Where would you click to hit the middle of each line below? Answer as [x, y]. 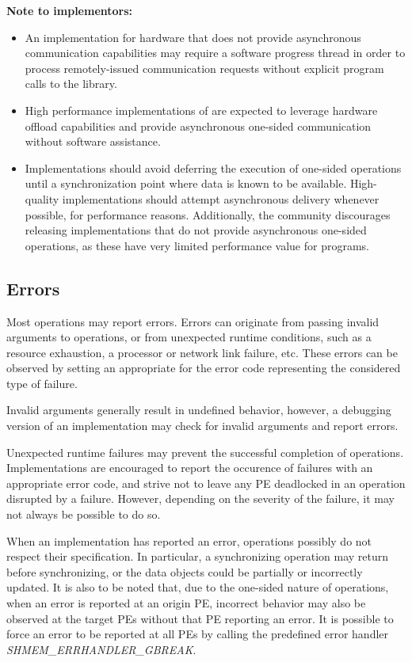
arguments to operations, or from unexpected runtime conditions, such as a [189, 337]
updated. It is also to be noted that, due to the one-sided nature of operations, [198, 587]
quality [42, 198]
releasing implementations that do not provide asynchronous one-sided [196, 230]
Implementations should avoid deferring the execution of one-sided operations [213, 167]
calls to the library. [71, 84]
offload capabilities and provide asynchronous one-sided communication [198, 126]
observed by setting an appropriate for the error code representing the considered [204, 368]
